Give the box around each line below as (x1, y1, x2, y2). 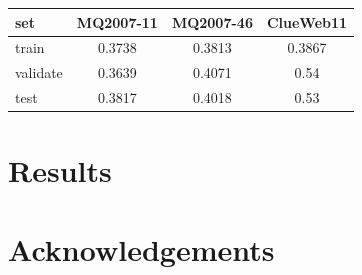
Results (8, 150, 112, 191)
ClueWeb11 (266, 11, 348, 32)
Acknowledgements (8, 228, 275, 269)
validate (15, 62, 63, 83)
